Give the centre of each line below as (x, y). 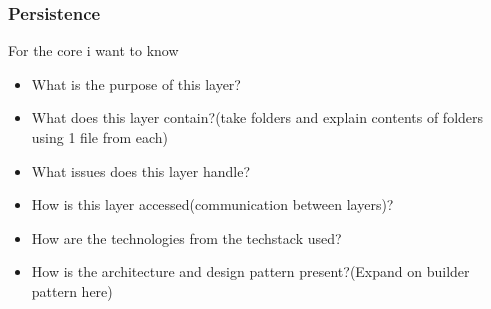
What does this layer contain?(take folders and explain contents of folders (257, 117)
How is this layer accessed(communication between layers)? (212, 204)
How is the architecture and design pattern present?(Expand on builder (250, 271)
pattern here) (72, 290)
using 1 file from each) (100, 137)
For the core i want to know (93, 50)
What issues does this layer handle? (140, 170)
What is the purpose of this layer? (136, 83)
